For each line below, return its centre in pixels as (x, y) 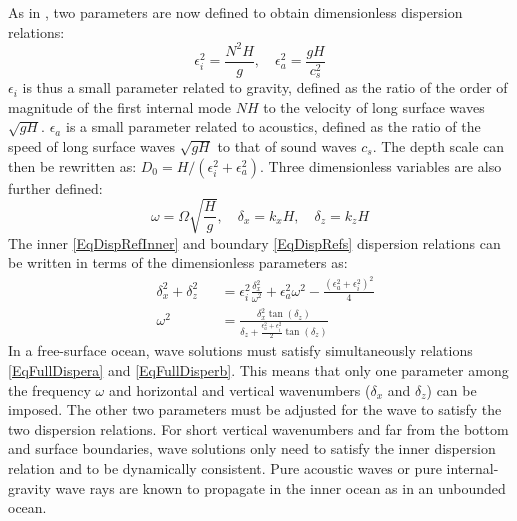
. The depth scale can (438, 145)
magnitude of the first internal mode (120, 106)
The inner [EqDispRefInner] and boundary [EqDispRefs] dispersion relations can (254, 242)
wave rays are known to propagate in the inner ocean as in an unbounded (280, 487)
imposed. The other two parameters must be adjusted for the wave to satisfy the (255, 409)
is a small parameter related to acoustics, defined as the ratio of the (273, 126)
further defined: (55, 187)
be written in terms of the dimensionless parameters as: (178, 262)
